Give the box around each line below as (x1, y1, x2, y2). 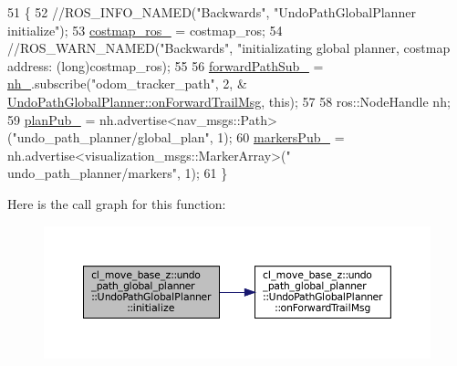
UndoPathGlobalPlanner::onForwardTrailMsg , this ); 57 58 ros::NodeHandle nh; (7, 91, 451, 110)
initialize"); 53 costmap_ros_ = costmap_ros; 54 (7, 20, 283, 39)
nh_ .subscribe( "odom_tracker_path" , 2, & (7, 74, 247, 93)
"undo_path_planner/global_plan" (12, 128, 210, 147)
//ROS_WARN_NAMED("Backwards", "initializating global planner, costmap (7, 38, 451, 58)
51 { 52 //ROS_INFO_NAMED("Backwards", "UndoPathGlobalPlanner (7, 3, 416, 21)
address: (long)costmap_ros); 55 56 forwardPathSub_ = (7, 56, 324, 75)
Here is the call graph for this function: (7, 193, 226, 213)
